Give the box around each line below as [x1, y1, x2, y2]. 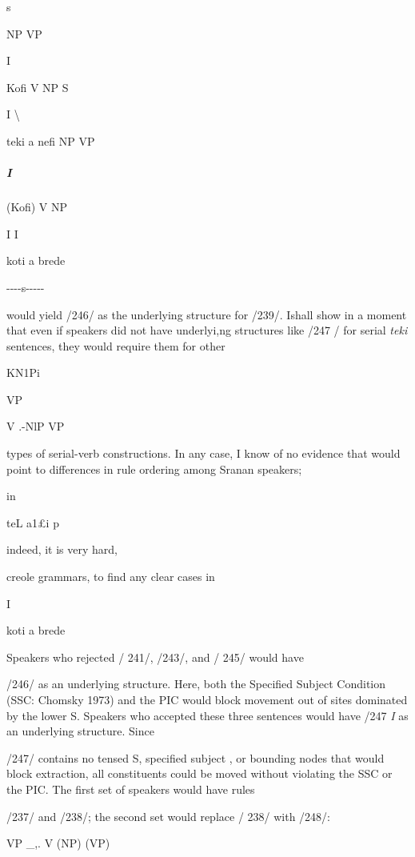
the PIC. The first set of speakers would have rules [6, 780, 255, 797]
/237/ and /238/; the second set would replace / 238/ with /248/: [6, 807, 330, 824]
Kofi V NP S [6, 78, 69, 95]
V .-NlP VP [6, 418, 65, 435]
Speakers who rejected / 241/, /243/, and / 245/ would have [6, 648, 304, 665]
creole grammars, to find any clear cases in [6, 568, 215, 585]
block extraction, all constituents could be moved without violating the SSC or [6, 765, 393, 782]
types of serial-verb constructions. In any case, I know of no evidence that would [6, 445, 401, 462]
